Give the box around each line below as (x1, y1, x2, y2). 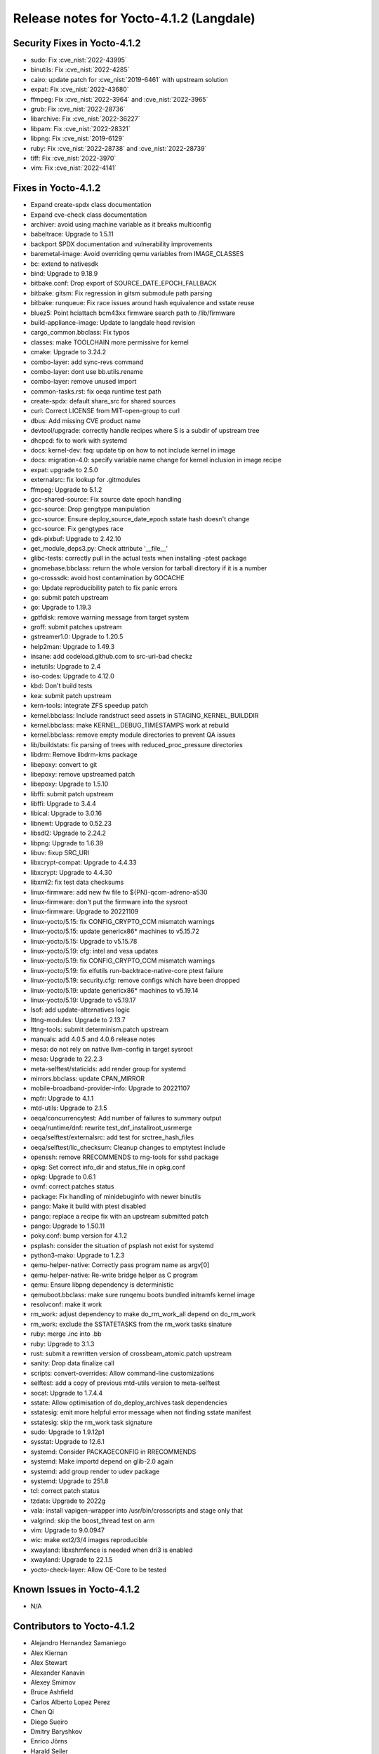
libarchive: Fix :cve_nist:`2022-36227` (30, 114, 140, 123)
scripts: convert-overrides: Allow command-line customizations (30, 1369, 215, 1377)
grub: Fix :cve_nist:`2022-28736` (30, 105, 126, 114)
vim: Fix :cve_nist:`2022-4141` (30, 163, 117, 172)
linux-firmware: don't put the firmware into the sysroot (30, 898, 188, 906)
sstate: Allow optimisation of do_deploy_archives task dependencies (30, 1398, 227, 1407)
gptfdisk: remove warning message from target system (30, 612, 189, 621)
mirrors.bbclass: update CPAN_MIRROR (30, 1074, 145, 1083)
